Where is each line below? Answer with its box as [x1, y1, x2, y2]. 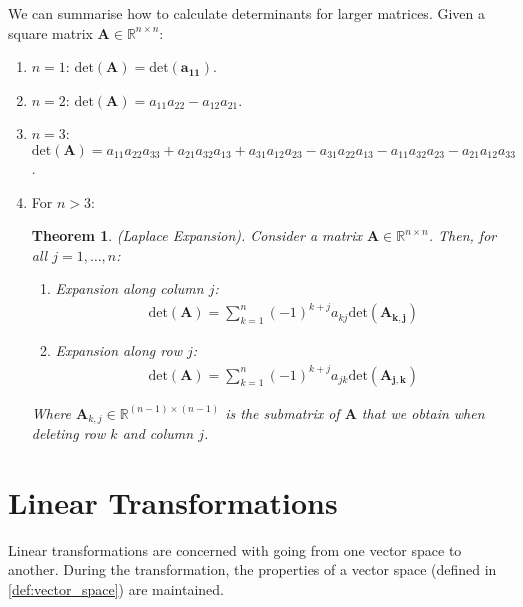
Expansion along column [55, 278, 204, 299]
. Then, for [428, 225, 497, 246]
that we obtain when [361, 402, 485, 423]
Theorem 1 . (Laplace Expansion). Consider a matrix [31, 225, 363, 246]
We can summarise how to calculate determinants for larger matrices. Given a [8, 3, 485, 23]
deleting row [31, 423, 106, 444]
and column [122, 423, 194, 444]
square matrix [8, 22, 93, 43]
